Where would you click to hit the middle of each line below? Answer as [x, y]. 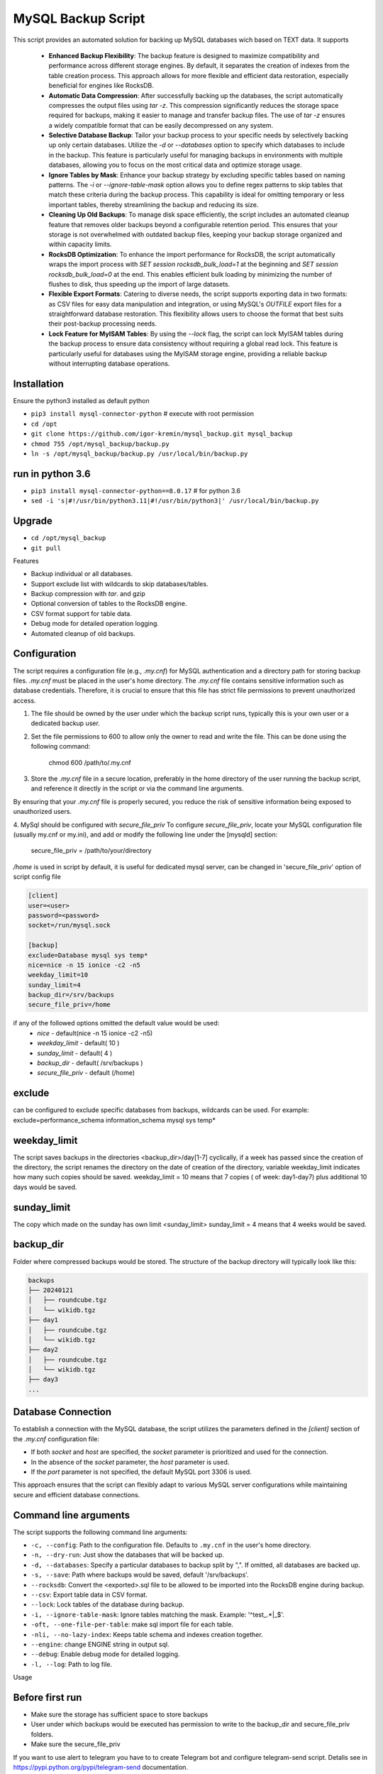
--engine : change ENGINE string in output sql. [100, 1644]
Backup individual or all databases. [82, 574]
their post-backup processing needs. [103, 324]
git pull [46, 548]
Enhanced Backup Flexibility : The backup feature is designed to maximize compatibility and [184, 55]
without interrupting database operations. [109, 364]
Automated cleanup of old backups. [83, 633]
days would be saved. [45, 1187]
